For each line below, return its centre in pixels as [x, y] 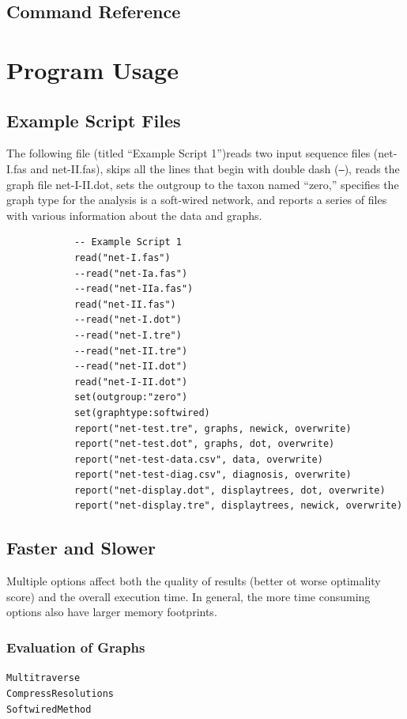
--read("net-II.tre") [131, 351]
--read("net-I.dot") [128, 320]
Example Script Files [94, 120]
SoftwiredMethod [49, 709]
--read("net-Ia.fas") [131, 273]
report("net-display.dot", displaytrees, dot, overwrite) [230, 490]
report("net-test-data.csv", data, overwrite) [198, 459]
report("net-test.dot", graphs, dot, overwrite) [204, 444]
